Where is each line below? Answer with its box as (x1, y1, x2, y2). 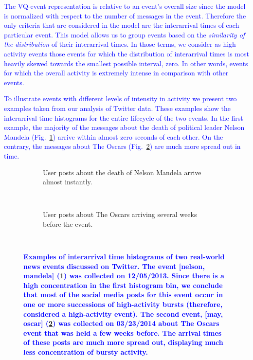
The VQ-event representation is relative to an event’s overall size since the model (4, 1, 246, 11)
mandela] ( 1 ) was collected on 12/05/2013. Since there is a (23, 270, 224, 281)
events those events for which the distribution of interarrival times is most (28, 48, 249, 58)
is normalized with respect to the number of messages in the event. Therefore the (4, 10, 246, 20)
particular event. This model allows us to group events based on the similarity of (4, 29, 245, 39)
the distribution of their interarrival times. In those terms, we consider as (4, 39, 221, 49)
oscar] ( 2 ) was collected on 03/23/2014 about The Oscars (23, 318, 219, 328)
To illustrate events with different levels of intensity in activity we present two (4, 93, 237, 104)
